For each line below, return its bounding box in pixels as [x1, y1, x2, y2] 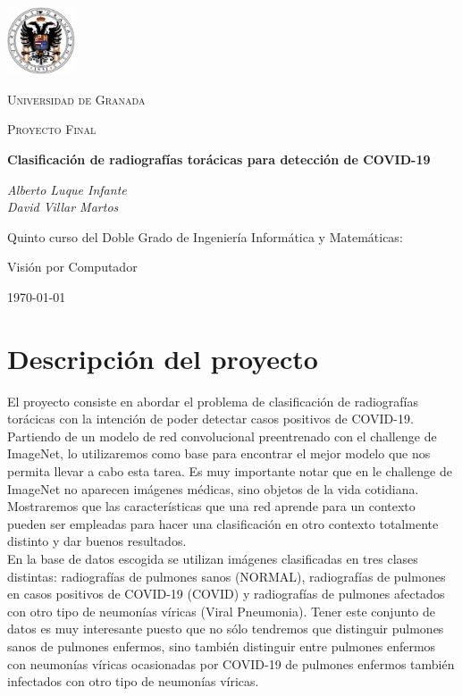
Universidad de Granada [7, 89, 146, 108]
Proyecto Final [7, 120, 97, 138]
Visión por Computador [7, 257, 138, 276]
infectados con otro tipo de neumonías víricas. [7, 672, 259, 691]
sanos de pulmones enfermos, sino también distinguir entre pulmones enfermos [7, 636, 436, 655]
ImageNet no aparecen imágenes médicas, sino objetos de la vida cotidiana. [7, 479, 419, 498]
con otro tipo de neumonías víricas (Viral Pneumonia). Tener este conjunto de [7, 601, 435, 620]
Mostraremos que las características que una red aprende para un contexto [7, 497, 416, 516]
